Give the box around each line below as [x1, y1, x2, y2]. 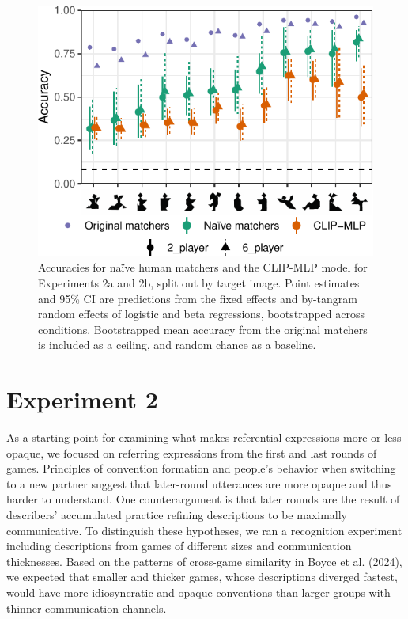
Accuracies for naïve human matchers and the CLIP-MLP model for [38, 259, 368, 275]
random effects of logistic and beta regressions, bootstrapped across [38, 306, 365, 322]
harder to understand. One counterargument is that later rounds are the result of [6, 491, 400, 507]
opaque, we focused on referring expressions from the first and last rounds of [6, 444, 377, 461]
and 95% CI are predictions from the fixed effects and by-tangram [38, 290, 357, 306]
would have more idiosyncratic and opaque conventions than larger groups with [6, 584, 391, 601]
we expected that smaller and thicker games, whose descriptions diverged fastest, [6, 568, 398, 585]
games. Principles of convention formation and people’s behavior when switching [6, 460, 396, 477]
